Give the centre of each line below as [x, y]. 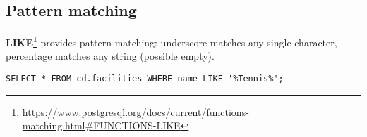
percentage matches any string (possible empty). [110, 56]
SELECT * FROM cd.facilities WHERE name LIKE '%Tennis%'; [145, 79]
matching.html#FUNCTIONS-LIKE [101, 125]
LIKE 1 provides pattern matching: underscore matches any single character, [172, 41]
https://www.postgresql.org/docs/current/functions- [136, 111]
